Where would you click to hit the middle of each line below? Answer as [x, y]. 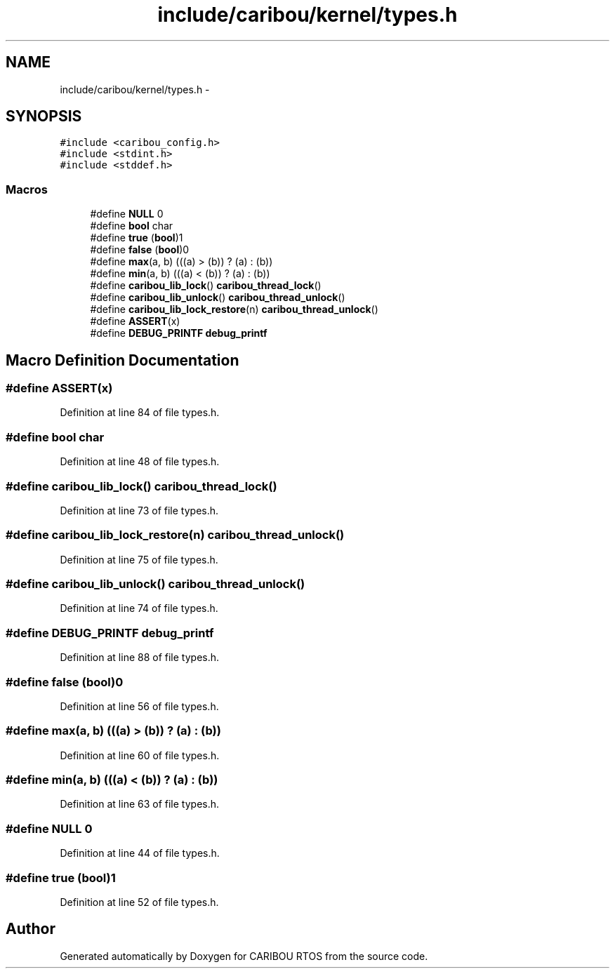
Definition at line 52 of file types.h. [139, 902]
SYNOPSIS [44, 116]
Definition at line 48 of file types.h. [140, 462]
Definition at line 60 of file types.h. [140, 755]
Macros [27, 189]
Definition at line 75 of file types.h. [139, 559]
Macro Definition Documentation [123, 360]
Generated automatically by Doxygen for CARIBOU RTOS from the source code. [244, 956]
